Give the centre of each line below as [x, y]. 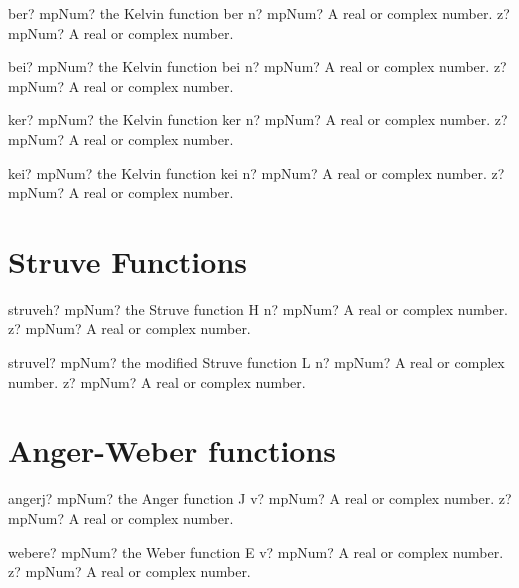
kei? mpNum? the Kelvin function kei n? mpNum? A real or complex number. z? [256, 172]
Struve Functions [127, 260]
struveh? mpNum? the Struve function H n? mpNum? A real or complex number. [258, 308]
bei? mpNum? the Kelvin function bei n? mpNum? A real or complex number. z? [257, 66]
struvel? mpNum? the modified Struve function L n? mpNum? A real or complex [256, 362]
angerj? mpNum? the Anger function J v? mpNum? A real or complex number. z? [260, 498]
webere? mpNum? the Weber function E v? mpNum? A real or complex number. [256, 551]
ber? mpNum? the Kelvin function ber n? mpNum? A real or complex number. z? [259, 13]
